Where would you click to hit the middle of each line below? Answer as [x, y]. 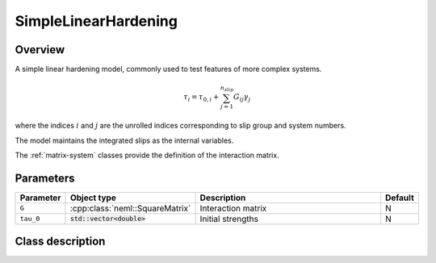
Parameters [45, 178]
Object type [93, 198]
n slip [227, 89]
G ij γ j [242, 98]
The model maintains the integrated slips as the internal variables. [124, 140]
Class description [60, 242]
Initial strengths [229, 219]
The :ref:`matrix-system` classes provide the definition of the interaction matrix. [147, 155]
